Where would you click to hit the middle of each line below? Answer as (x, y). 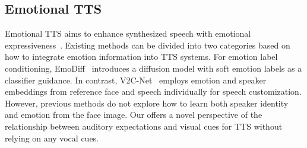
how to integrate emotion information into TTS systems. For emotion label (141, 57)
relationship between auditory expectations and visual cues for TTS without (144, 126)
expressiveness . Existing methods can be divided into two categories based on (148, 45)
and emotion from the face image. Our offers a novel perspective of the (134, 115)
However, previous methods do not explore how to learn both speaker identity (147, 103)
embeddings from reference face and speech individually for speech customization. (153, 91)
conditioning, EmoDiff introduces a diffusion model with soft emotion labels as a (153, 68)
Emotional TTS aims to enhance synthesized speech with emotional (128, 33)
